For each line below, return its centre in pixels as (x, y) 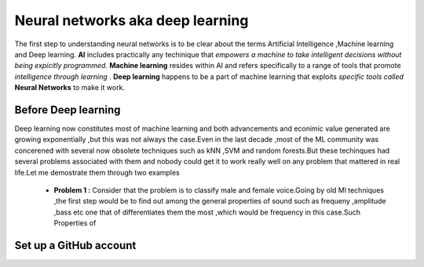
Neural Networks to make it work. (70, 88)
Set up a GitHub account (75, 245)
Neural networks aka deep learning (132, 20)
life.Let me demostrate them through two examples (97, 172)
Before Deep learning (68, 110)
